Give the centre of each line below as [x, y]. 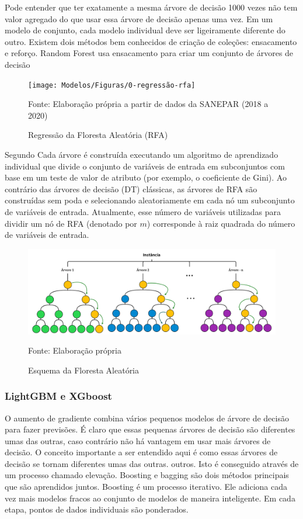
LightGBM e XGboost [58, 396]
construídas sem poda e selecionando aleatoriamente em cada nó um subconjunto [150, 200]
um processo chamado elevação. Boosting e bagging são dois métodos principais [147, 475]
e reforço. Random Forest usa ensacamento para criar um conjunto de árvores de [149, 53]
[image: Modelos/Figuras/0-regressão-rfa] [112, 85]
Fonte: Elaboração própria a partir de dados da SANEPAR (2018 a [148, 104]
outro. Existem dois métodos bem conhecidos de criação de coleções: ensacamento [151, 41]
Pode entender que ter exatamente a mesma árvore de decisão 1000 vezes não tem [151, 7]
